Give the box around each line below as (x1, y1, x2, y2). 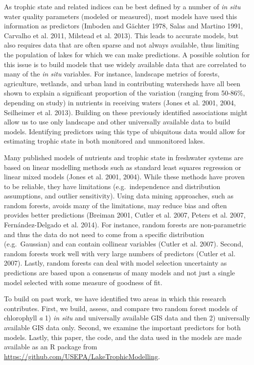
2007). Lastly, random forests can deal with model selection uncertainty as (4, 258, 227, 268)
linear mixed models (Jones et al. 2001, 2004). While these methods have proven (4, 171, 245, 182)
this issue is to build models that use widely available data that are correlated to (4, 59, 246, 69)
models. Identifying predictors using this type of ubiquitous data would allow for (4, 126, 246, 136)
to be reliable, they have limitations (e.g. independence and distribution (4, 181, 221, 191)
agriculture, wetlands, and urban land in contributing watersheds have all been (4, 78, 241, 88)
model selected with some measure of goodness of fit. (4, 277, 162, 287)
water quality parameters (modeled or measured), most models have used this (4, 11, 237, 21)
